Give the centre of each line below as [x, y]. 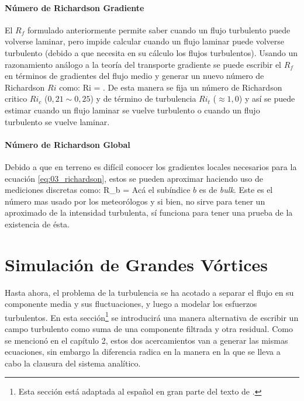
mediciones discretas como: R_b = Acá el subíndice [98, 190]
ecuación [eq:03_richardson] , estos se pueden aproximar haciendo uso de [134, 178]
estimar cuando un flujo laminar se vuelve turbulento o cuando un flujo [132, 110]
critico [16, 98]
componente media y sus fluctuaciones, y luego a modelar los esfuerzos [131, 304]
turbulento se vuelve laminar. [57, 121]
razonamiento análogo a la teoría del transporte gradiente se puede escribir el [143, 64]
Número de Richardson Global [68, 144]
